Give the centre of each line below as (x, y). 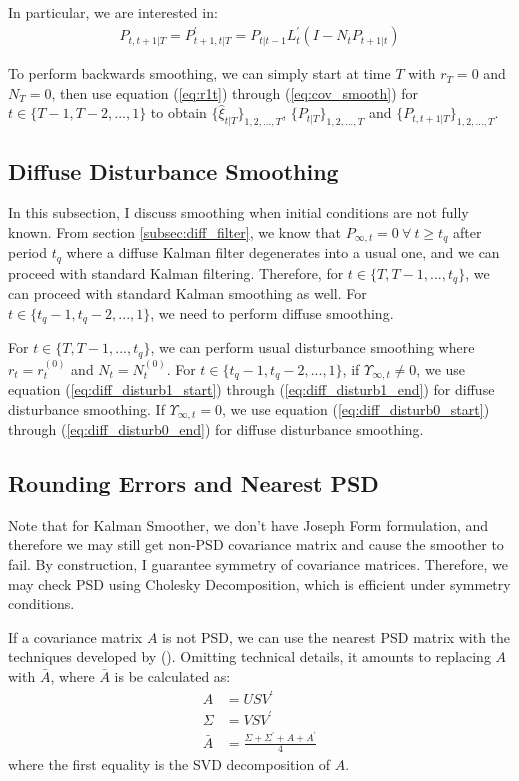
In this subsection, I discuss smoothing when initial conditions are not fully (238, 212)
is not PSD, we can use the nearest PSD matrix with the (336, 636)
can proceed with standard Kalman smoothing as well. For (187, 293)
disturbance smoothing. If (86, 408)
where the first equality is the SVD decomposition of (169, 764)
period (27, 252)
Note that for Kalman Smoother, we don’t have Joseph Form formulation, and (248, 524)
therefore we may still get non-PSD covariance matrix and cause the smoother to (256, 544)
